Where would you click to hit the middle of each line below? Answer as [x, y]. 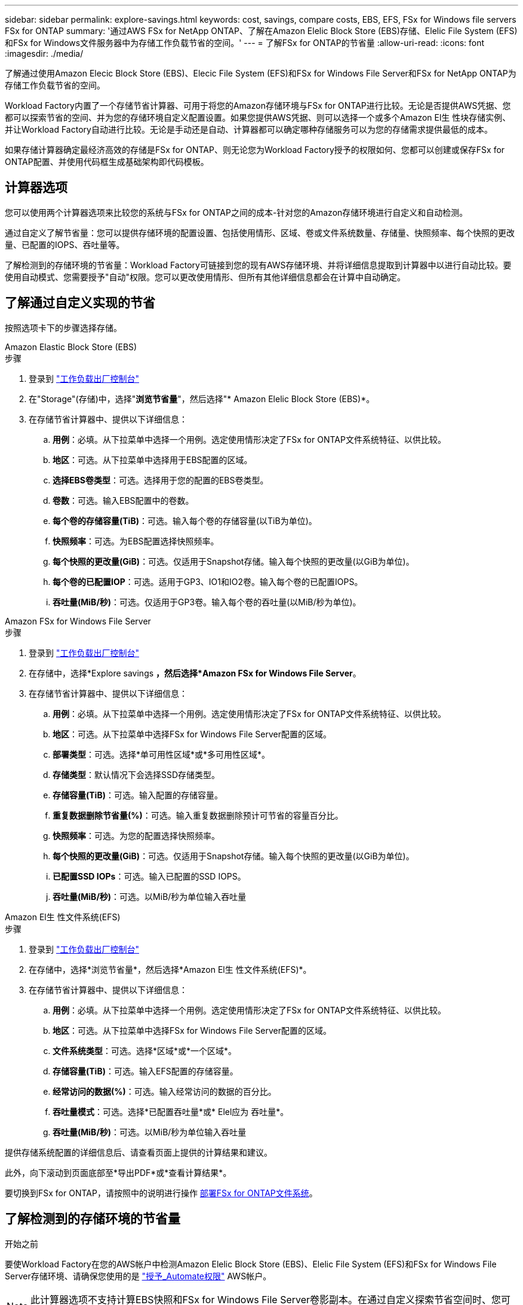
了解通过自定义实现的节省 [80, 303]
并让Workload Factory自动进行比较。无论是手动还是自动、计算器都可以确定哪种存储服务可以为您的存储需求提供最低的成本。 [249, 129]
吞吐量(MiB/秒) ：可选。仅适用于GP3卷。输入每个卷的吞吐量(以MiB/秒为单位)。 [207, 602]
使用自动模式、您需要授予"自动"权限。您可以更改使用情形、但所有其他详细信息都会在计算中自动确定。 [205, 277]
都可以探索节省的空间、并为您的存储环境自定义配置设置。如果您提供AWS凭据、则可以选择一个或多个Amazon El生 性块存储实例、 [258, 117]
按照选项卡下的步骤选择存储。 [63, 327]
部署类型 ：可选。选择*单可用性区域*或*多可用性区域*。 [161, 754]
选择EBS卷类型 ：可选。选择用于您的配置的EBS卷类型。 [161, 480]
